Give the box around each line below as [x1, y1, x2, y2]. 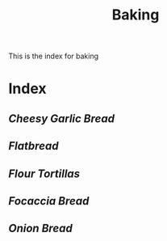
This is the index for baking [8, 51, 99, 61]
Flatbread [8, 139, 59, 153]
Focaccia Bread [8, 194, 90, 208]
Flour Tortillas [8, 167, 81, 180]
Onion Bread [8, 222, 73, 235]
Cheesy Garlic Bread [8, 112, 115, 125]
